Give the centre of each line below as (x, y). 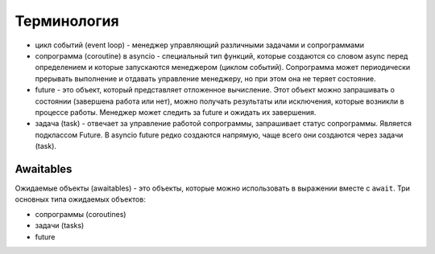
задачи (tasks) (60, 226)
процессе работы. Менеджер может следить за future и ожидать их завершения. (176, 112)
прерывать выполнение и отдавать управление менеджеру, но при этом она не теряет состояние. (205, 78)
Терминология (67, 21)
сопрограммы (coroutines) (81, 214)
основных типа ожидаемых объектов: (81, 199)
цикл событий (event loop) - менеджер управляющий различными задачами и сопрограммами (200, 45)
